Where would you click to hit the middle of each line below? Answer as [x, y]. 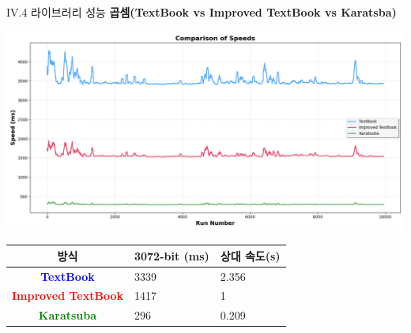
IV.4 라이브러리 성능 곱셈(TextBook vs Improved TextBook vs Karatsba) [202, 12]
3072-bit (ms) [172, 255]
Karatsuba [68, 315]
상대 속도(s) [250, 255]
